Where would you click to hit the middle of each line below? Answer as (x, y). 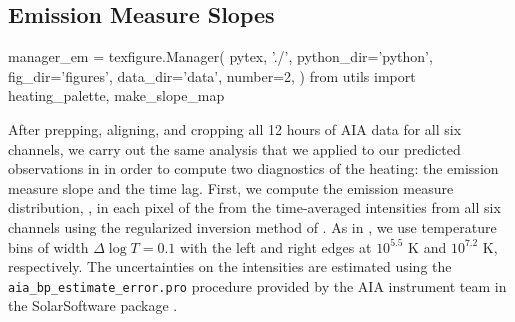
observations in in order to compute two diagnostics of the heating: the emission (253, 168)
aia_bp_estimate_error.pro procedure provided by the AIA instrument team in (257, 285)
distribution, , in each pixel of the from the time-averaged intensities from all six (254, 207)
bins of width (48, 246)
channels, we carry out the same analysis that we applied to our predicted (234, 148)
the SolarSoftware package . (93, 305)
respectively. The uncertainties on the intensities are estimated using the (230, 266)
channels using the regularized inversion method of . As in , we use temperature (252, 226)
